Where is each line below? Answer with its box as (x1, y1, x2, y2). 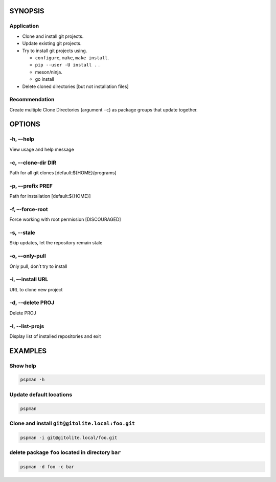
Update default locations (9, 391, 73, 398)
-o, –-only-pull (9, 253, 46, 260)
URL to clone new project (9, 286, 63, 292)
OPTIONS (9, 120, 40, 129)
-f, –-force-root (9, 205, 48, 213)
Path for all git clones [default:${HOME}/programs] (9, 169, 117, 176)
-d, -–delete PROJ (9, 299, 55, 306)
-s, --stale (9, 229, 35, 236)
